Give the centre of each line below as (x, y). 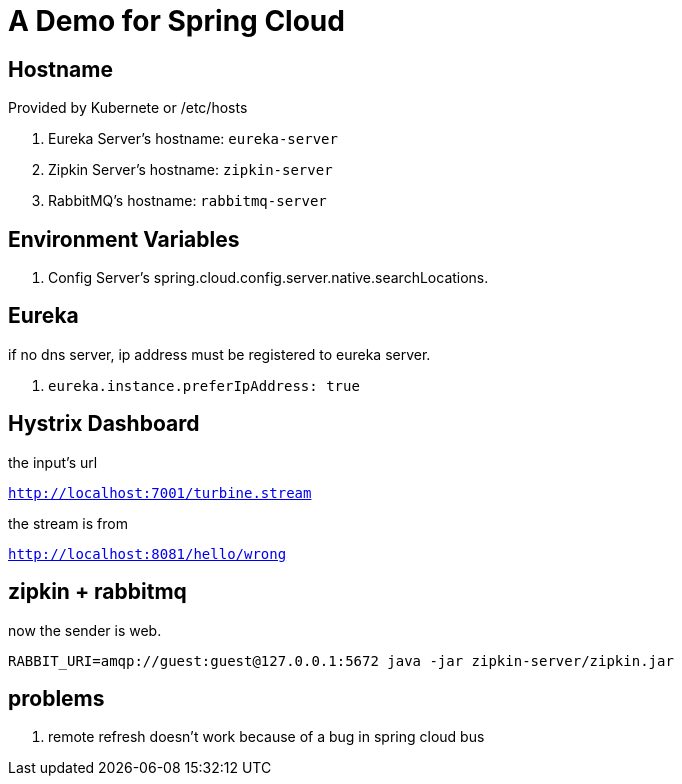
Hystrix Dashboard (104, 424)
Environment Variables (124, 239)
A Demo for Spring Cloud (176, 21)
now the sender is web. (85, 630)
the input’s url (53, 462)
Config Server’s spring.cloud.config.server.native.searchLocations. (268, 278)
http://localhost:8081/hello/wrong (147, 553)
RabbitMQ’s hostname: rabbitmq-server (187, 201)
